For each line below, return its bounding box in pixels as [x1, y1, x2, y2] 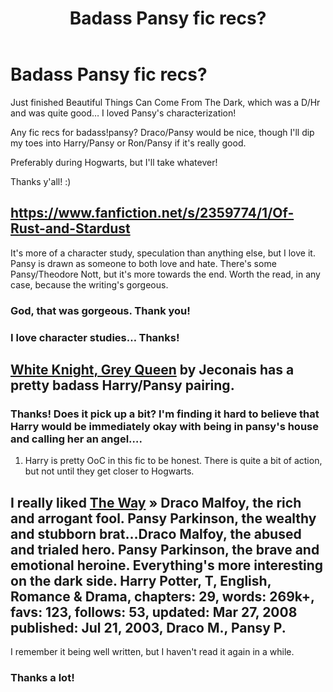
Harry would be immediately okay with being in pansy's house [10, 419, 319, 433]
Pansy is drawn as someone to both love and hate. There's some [10, 257, 277, 269]
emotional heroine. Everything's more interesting [10, 557, 324, 574]
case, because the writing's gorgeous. [10, 278, 169, 291]
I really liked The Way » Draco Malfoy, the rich [10, 494, 302, 511]
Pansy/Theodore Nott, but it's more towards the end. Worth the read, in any [10, 268, 321, 280]
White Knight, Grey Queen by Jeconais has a [10, 361, 295, 378]
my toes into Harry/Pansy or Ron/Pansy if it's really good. [10, 137, 247, 149]
